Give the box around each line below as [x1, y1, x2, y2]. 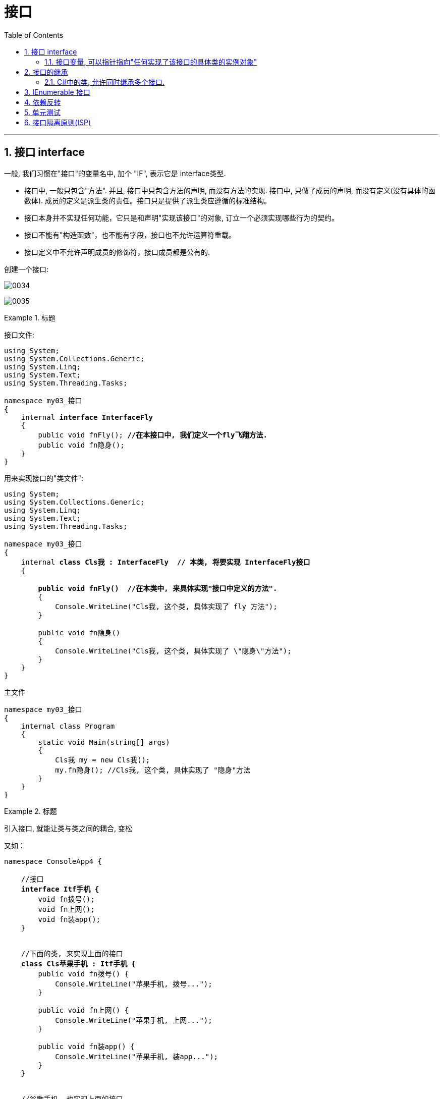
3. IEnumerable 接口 [24, 87, 90, 96]
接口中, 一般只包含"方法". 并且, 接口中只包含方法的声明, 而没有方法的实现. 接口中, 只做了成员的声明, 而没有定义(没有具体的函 [24, 186, 435, 195]
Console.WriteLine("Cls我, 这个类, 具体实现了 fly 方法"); [55, 602, 278, 611]
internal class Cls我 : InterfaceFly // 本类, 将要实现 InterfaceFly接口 [21, 558, 310, 566]
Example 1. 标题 [4, 313, 56, 322]
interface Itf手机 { [21, 885, 99, 893]
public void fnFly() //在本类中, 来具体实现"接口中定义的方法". [38, 584, 278, 592]
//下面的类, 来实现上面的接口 [21, 949, 123, 958]
